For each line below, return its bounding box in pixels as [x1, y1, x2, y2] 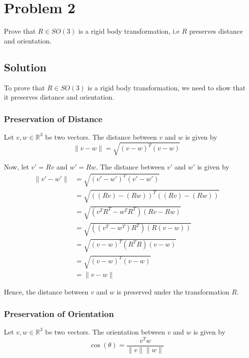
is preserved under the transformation [116, 287, 230, 297]
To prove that [4, 82, 45, 92]
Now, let [4, 162, 29, 172]
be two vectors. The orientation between [45, 326, 165, 337]
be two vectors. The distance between [45, 131, 157, 142]
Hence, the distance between [4, 287, 89, 297]
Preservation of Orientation [4, 307, 114, 319]
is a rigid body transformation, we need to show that [87, 82, 246, 92]
